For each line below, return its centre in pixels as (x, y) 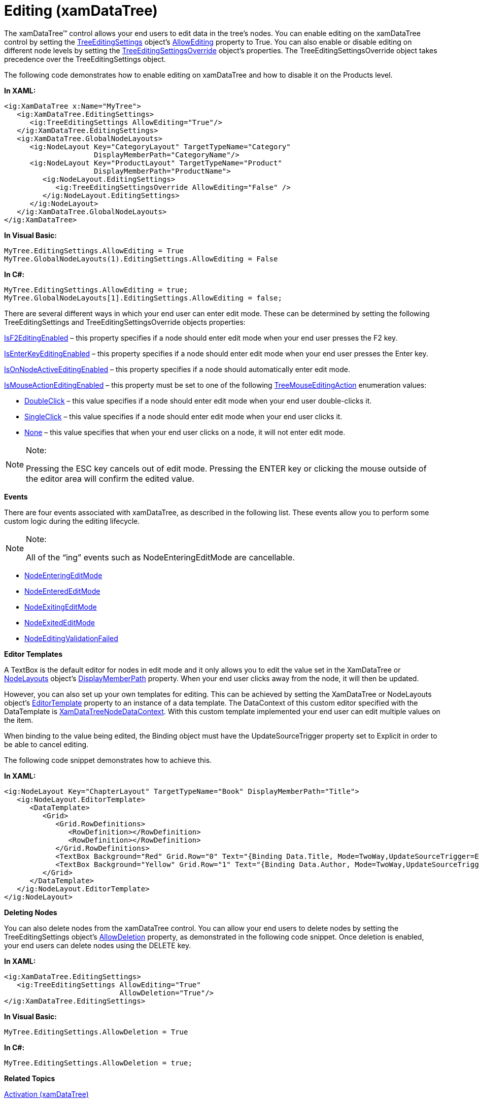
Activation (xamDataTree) (46, 1094)
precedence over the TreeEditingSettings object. (85, 59)
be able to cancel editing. (46, 744)
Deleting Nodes (31, 912)
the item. (19, 720)
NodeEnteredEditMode (62, 591)
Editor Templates (33, 654)
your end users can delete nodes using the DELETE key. (98, 945)
